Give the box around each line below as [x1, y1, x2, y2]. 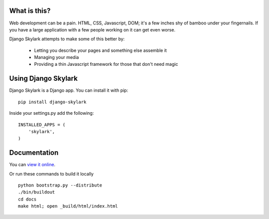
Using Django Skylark [9, 74, 78, 83]
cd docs [18, 196, 37, 202]
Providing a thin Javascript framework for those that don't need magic [34, 61, 178, 67]
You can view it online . [9, 162, 56, 168]
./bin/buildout [18, 190, 55, 195]
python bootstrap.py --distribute [18, 183, 102, 188]
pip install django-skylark [18, 99, 87, 105]
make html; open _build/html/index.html [18, 204, 118, 209]
